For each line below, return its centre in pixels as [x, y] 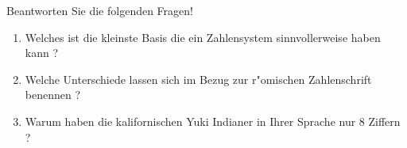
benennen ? [53, 95]
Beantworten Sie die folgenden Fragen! [100, 10]
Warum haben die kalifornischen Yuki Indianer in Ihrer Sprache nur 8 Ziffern [213, 121]
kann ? [42, 53]
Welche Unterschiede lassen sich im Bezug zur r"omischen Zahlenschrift [198, 79]
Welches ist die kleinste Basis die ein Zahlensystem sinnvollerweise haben [203, 37]
